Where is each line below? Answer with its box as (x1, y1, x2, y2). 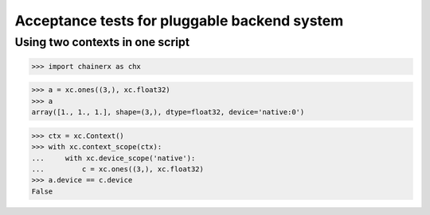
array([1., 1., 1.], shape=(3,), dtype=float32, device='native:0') (31, 108, 305, 117)
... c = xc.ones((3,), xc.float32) (31, 164, 205, 174)
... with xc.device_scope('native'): (31, 153, 196, 163)
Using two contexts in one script (14, 35, 190, 49)
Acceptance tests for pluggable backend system (14, 12, 344, 29)
